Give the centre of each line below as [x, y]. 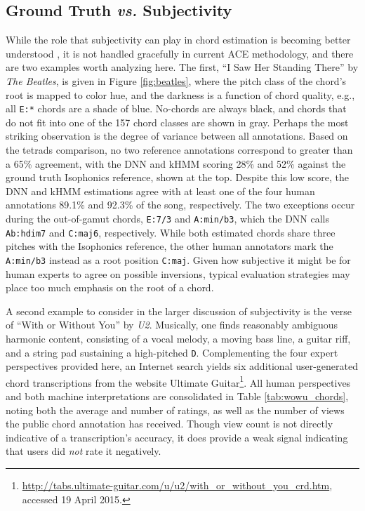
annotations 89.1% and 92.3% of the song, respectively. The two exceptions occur [180, 205]
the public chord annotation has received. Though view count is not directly [170, 424]
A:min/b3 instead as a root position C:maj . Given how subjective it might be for [178, 259]
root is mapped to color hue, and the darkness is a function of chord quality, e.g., [180, 94]
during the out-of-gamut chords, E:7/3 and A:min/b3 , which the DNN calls [168, 218]
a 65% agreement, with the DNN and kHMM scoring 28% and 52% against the [176, 163]
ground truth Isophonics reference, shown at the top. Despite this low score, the [177, 177]
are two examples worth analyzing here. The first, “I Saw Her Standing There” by [182, 67]
